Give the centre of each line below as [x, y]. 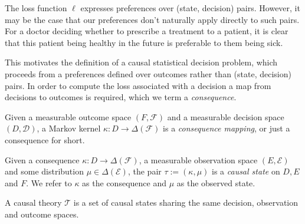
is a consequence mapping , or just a [227, 128]
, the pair [145, 171]
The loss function [36, 8]
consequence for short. [45, 139]
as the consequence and [124, 182]
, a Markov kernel [69, 128]
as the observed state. [216, 182]
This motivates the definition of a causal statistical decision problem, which [141, 62]
